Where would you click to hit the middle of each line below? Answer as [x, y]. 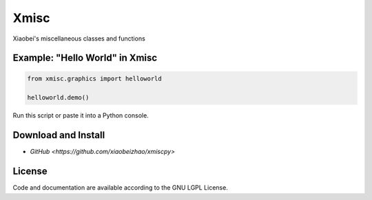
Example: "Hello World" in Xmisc [85, 58]
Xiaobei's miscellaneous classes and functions [79, 38]
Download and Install [59, 135]
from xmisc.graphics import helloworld [94, 78]
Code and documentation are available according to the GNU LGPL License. [121, 188]
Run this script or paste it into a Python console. [81, 115]
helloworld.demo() [58, 98]
